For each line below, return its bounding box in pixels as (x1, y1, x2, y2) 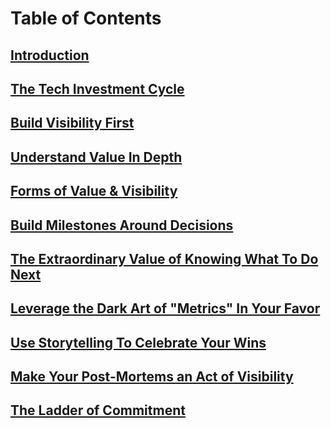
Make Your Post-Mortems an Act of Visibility (10, 368, 294, 386)
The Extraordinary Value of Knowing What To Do (10, 250, 319, 267)
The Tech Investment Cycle (10, 80, 185, 97)
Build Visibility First (10, 115, 135, 132)
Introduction (10, 47, 90, 64)
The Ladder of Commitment (10, 402, 186, 419)
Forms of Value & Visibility (10, 183, 178, 200)
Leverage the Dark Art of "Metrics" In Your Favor (10, 300, 321, 317)
